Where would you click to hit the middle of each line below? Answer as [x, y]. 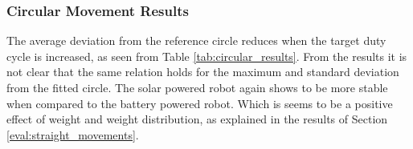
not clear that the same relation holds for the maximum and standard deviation [203, 72]
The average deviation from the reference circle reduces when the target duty [196, 40]
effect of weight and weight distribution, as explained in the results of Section [197, 119]
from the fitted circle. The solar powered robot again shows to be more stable [197, 87]
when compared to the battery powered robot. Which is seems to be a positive [200, 103]
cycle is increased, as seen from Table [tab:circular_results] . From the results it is [207, 56]
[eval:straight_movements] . [73, 134]
